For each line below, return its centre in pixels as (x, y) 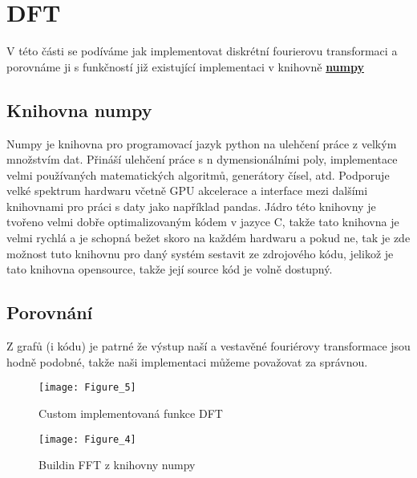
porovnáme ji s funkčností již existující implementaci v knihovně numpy (185, 66)
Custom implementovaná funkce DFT (131, 413)
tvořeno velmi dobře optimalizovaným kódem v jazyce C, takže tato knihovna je (203, 222)
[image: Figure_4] (87, 439)
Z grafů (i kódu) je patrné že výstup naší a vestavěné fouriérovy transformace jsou (208, 346)
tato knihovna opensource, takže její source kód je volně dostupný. (170, 269)
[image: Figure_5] (87, 388)
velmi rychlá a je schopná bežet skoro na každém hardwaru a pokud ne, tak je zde (208, 238)
